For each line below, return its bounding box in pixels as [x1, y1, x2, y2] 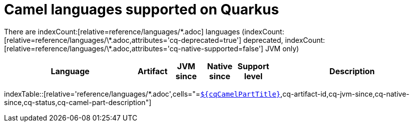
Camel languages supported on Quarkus [4, 1, 279, 18]
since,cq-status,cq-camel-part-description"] [4, 98, 152, 107]
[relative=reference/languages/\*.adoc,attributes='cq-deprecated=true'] [4, 35, 241, 44]
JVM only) [265, 44, 299, 53]
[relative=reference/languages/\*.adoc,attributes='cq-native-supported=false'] [4, 44, 263, 53]
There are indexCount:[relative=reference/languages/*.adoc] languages [4, 27, 240, 36]
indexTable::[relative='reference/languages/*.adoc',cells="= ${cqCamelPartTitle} [4, 89, 281, 98]
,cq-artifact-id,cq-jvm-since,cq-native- [280, 89, 409, 98]
